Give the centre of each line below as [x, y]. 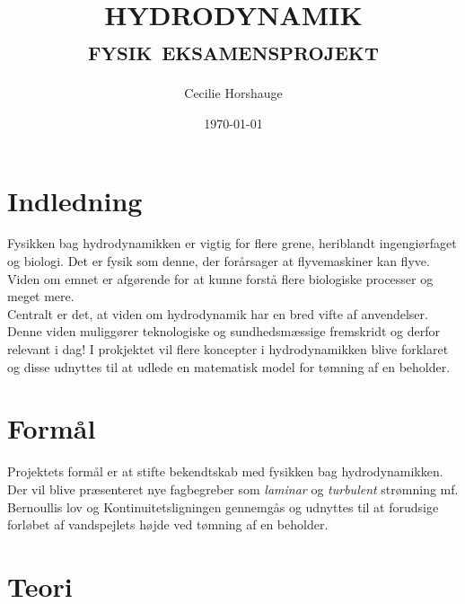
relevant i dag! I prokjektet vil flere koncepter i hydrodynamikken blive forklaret [228, 349]
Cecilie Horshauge [233, 93]
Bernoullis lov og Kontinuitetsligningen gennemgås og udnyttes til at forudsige [223, 506]
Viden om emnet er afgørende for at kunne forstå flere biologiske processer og [220, 278]
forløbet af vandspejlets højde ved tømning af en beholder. [168, 524]
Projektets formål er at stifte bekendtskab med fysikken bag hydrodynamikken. [225, 471]
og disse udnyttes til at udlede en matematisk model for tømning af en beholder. [229, 366]
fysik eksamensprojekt [233, 50]
